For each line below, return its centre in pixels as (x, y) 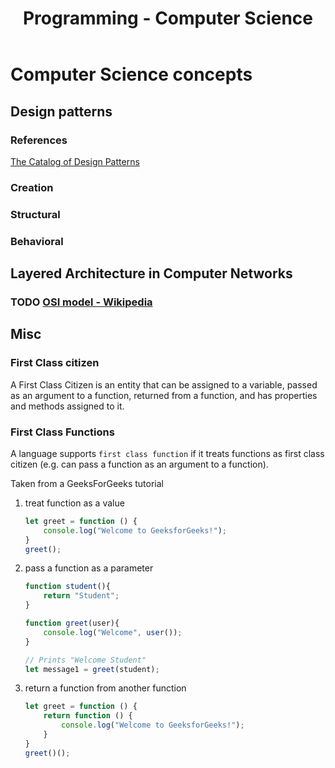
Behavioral (37, 241)
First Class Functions (62, 432)
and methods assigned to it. (67, 406)
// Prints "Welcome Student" (85, 660)
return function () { (88, 716)
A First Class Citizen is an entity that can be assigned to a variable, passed (164, 384)
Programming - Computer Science (168, 18)
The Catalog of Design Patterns (75, 161)
